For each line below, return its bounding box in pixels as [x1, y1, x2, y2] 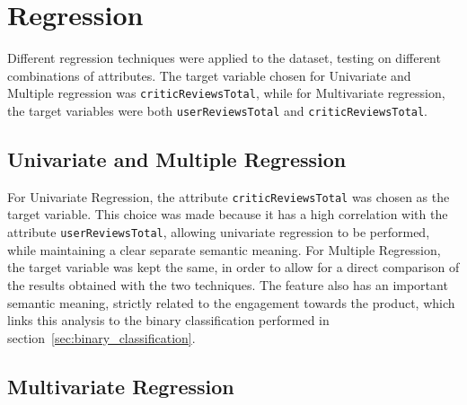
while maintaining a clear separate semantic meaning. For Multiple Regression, [7, 240, 441, 259]
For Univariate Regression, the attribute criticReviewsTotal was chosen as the [7, 187, 450, 206]
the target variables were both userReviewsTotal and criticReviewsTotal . [7, 101, 428, 119]
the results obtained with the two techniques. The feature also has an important [7, 275, 448, 294]
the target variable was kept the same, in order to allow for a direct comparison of [7, 258, 460, 277]
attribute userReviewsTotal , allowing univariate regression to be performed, [7, 223, 430, 242]
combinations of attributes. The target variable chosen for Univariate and [7, 66, 411, 84]
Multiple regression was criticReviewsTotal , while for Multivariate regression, [7, 84, 445, 102]
